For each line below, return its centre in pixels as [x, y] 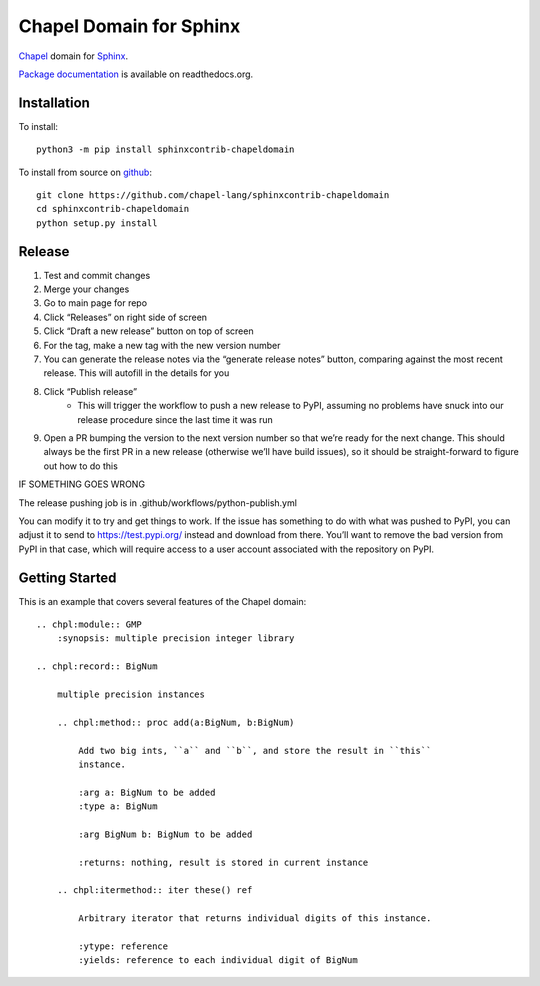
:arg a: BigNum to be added [147, 792]
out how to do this [81, 466]
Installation [54, 102]
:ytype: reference [123, 946]
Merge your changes [86, 289]
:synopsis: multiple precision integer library [175, 638]
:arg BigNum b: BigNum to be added [165, 834]
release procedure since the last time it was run [175, 419]
